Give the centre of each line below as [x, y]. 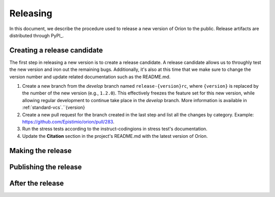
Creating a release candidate [56, 50]
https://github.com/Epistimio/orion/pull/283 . [68, 121]
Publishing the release [46, 167]
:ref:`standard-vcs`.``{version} [53, 108]
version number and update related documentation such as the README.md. [90, 77]
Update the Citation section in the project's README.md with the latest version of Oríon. [115, 136]
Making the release [40, 151]
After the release [37, 183]
